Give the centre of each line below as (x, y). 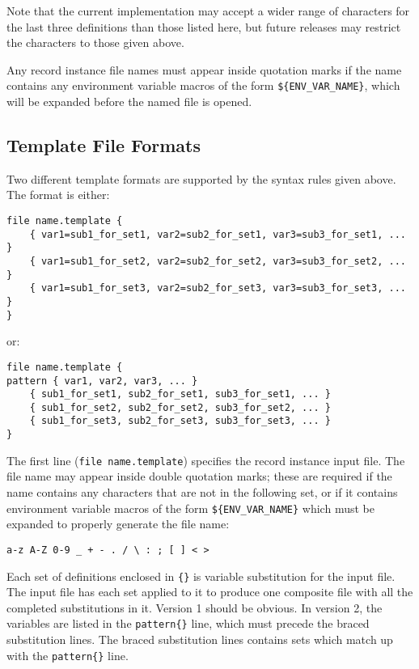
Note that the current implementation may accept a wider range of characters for (208, 11)
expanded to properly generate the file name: (118, 524)
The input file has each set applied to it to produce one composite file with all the (210, 592)
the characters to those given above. (95, 42)
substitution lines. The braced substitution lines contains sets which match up (200, 639)
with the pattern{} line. (68, 655)
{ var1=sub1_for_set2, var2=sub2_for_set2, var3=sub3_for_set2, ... (218, 261)
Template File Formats (104, 145)
